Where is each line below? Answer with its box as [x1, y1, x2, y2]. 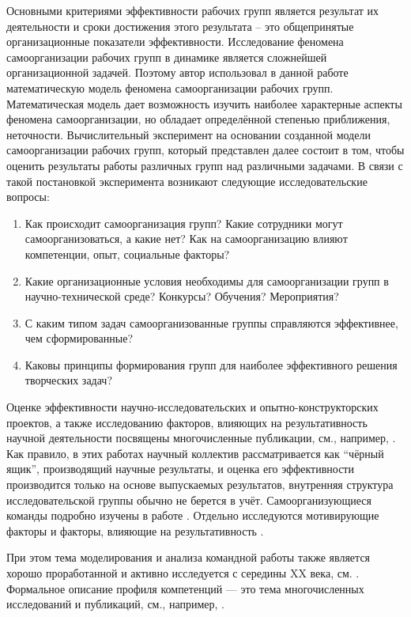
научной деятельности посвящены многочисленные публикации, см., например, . [6, 430, 396, 446]
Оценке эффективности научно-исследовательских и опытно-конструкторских [6, 399, 379, 415]
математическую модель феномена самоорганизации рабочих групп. [6, 79, 334, 96]
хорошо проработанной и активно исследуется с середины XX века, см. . [6, 565, 360, 581]
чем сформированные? [25, 330, 134, 346]
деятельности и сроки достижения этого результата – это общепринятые [6, 17, 354, 34]
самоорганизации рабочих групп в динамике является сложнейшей [6, 48, 327, 65]
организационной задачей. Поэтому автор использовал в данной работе [6, 64, 349, 81]
